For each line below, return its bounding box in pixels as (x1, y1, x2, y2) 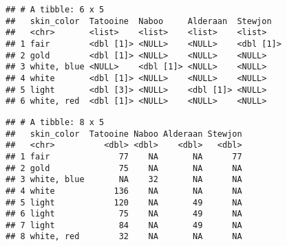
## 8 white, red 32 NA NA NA (6, 232, 242, 242)
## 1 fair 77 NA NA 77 (6, 151, 242, 161)
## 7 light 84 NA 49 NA (6, 220, 242, 230)
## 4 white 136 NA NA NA (6, 186, 242, 196)
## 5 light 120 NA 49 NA (6, 197, 242, 208)
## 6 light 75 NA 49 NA (6, 209, 242, 219)
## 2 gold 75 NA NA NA (6, 163, 242, 173)
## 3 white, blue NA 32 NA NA (6, 175, 242, 185)
